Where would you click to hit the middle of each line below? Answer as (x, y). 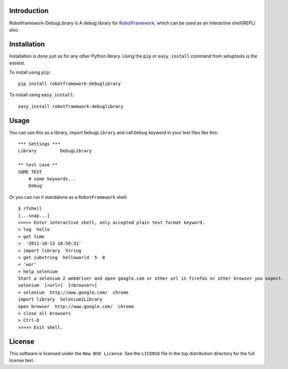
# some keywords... (52, 179)
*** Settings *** (39, 144)
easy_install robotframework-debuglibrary (71, 106)
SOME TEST (30, 172)
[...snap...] (34, 215)
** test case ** (38, 165)
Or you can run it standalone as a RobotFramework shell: (68, 197)
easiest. (17, 63)
